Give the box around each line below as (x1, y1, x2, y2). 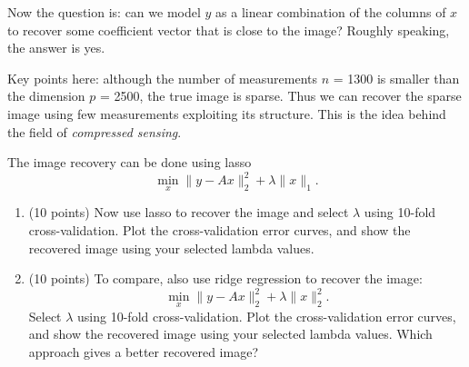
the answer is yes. (7, 38, 105, 57)
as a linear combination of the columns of (215, 3, 446, 21)
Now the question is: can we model (7, 3, 201, 21)
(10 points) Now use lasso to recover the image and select (28, 203, 349, 222)
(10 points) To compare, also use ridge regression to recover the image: (28, 269, 423, 288)
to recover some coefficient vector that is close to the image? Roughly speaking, (7, 20, 450, 39)
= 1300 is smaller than (333, 68, 460, 87)
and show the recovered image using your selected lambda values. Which (28, 324, 433, 343)
